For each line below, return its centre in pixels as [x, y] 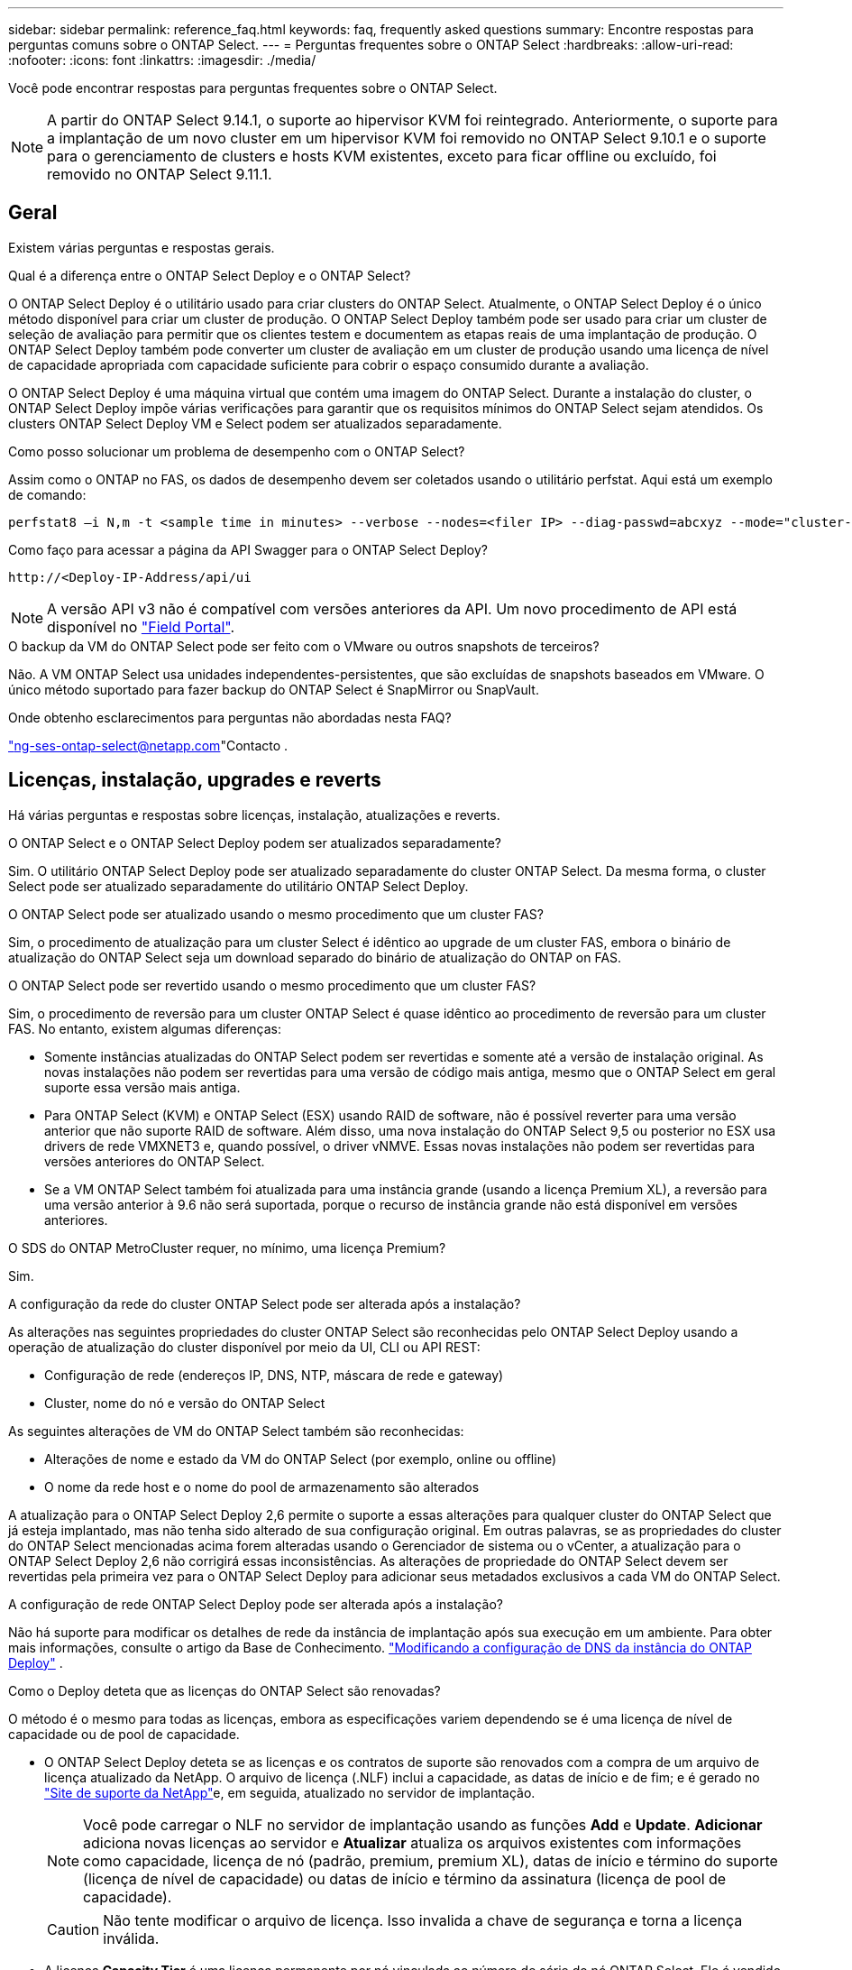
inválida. [131, 1938]
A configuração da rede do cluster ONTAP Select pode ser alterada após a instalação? [265, 1303]
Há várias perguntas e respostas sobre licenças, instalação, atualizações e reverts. [254, 815]
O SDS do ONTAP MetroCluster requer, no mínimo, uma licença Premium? [227, 1247]
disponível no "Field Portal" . [141, 626]
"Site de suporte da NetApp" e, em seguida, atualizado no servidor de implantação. [290, 1792]
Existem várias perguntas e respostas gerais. [142, 247]
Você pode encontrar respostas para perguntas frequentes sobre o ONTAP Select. [253, 88]
